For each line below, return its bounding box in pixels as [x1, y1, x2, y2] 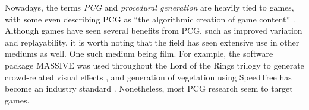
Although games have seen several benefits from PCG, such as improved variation [5, 24, 302, 37]
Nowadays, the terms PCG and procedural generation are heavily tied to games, [5, 1, 294, 13]
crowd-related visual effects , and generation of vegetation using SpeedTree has [5, 70, 292, 83]
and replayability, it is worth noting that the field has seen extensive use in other [5, 35, 299, 48]
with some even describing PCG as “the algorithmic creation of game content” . [5, 12, 295, 25]
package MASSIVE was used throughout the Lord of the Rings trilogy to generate [5, 59, 304, 71]
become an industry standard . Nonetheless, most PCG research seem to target [5, 82, 293, 95]
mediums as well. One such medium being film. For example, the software [5, 47, 273, 60]
